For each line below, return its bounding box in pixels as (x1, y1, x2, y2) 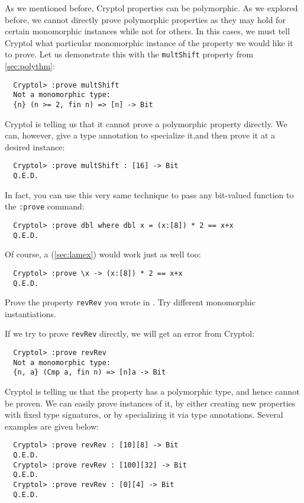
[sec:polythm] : (5, 60, 55, 72)
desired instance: (5, 140, 65, 153)
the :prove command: (5, 200, 85, 212)
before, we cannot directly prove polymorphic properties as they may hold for (5, 13, 286, 25)
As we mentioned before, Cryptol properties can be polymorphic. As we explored (5, 2, 298, 14)
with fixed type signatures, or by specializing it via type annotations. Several (5, 408, 283, 421)
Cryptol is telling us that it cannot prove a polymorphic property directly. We (5, 117, 287, 130)
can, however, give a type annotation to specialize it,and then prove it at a (5, 129, 276, 141)
